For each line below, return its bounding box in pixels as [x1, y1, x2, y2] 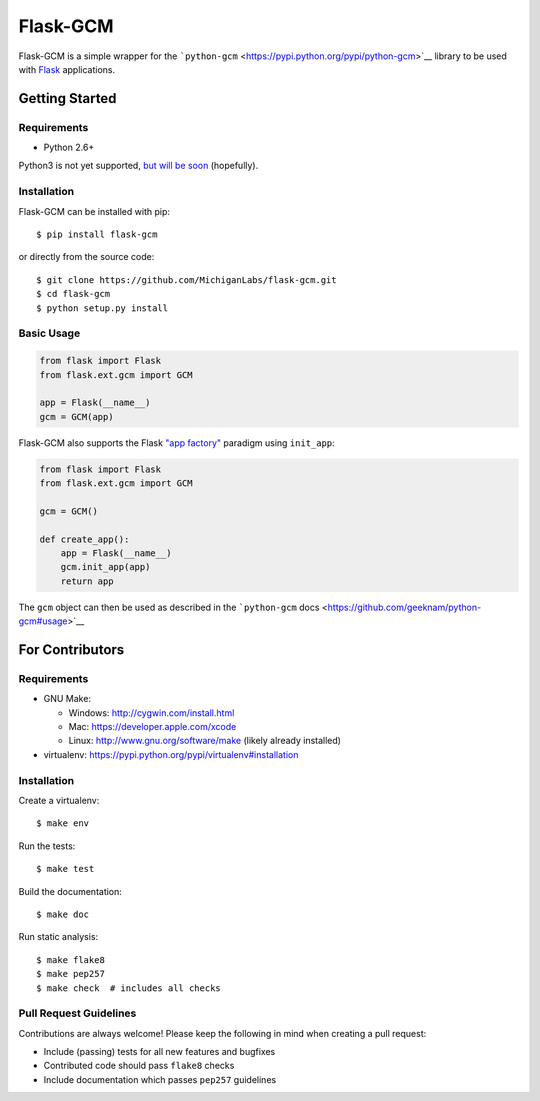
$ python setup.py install [36, 302, 169, 314]
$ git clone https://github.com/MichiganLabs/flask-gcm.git [36, 274, 337, 285]
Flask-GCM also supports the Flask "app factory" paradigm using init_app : [18, 436, 335, 449]
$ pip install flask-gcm [36, 229, 158, 240]
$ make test [36, 863, 95, 875]
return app [60, 575, 114, 587]
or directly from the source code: [18, 251, 155, 263]
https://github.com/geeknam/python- [327, 601, 482, 613]
